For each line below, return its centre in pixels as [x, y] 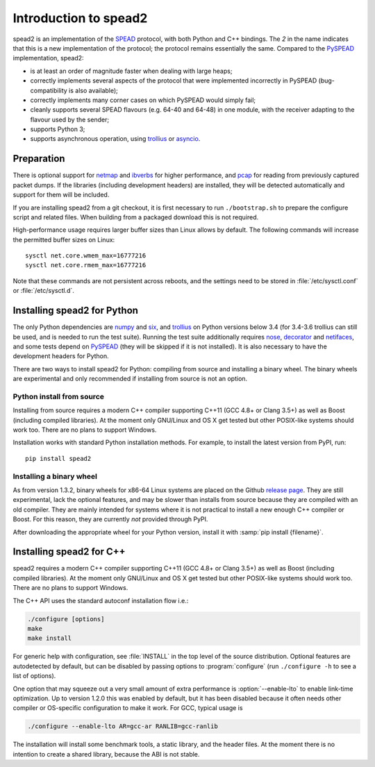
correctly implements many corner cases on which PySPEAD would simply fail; [143, 100]
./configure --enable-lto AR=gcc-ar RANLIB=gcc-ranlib [123, 726]
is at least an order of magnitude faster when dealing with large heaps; [131, 71]
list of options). [34, 676]
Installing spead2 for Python [76, 311]
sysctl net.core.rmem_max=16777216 [86, 265]
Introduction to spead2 [80, 18]
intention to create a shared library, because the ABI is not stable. [106, 754]
